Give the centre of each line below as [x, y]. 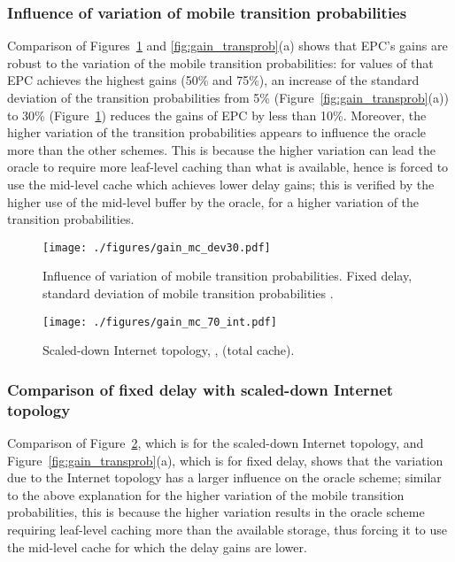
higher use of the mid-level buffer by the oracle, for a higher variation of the [213, 201]
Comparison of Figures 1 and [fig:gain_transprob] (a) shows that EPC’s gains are [227, 46]
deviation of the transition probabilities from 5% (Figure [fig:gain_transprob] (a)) [228, 97]
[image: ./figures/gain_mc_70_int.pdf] [160, 322]
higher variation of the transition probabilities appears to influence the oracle [217, 132]
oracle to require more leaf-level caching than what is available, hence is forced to [228, 167]
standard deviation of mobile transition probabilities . [188, 293]
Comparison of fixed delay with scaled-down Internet [201, 389]
